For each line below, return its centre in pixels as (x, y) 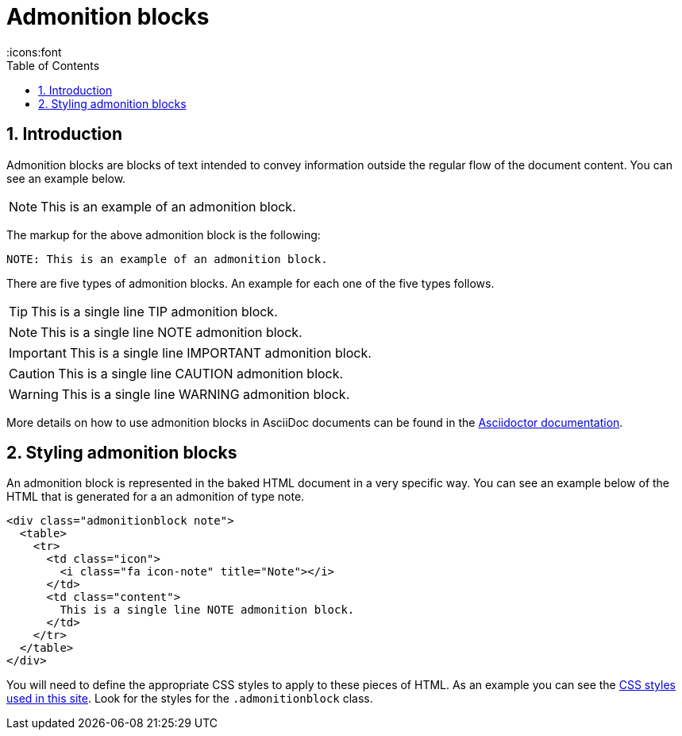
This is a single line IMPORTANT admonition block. (220, 353)
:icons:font (34, 52)
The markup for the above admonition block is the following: (164, 234)
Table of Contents (53, 65)
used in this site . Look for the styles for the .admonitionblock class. (190, 699)
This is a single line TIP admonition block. (154, 311)
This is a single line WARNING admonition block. (206, 394)
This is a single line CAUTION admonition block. (201, 373)
